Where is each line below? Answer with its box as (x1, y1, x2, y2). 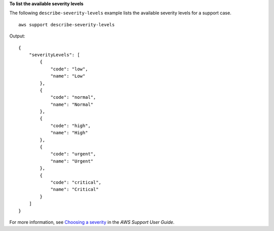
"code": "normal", (50, 94, 96, 100)
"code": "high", (50, 123, 91, 129)
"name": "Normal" (50, 101, 94, 107)
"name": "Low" (50, 73, 86, 79)
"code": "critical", (50, 179, 101, 185)
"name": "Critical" (50, 186, 99, 192)
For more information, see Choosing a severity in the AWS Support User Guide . (9, 219, 175, 225)
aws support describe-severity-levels (18, 22, 115, 27)
